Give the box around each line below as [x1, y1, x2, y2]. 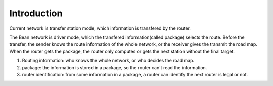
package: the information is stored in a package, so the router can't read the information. [22, 64, 207, 70]
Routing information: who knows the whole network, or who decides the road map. [22, 58, 195, 64]
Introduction [9, 8, 63, 19]
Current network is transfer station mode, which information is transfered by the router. [9, 25, 191, 31]
